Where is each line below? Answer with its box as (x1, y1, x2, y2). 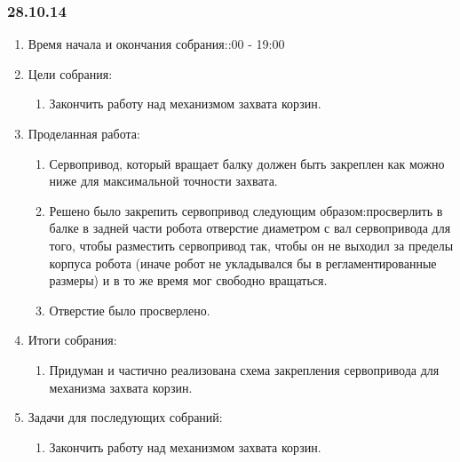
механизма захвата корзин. (49, 378, 193, 396)
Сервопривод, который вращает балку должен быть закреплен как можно (49, 154, 445, 172)
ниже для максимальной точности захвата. (49, 171, 278, 190)
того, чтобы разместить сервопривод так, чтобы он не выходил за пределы (49, 235, 454, 254)
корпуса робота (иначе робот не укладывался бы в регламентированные (49, 253, 437, 272)
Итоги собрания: (28, 331, 117, 349)
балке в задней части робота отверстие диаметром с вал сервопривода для (49, 219, 451, 237)
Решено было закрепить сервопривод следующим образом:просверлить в (49, 201, 443, 219)
